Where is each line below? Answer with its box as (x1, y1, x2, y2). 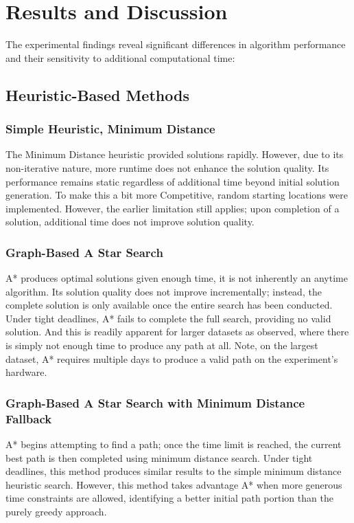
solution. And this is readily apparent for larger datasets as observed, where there (5, 324, 349, 339)
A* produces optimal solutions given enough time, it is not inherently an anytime (5, 271, 348, 285)
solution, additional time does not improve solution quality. (5, 214, 255, 229)
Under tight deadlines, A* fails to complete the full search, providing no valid (5, 311, 331, 325)
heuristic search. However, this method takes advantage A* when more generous (5, 477, 342, 491)
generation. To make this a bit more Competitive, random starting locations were (5, 188, 348, 202)
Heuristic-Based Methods (5, 84, 189, 105)
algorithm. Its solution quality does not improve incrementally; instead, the (5, 284, 322, 298)
